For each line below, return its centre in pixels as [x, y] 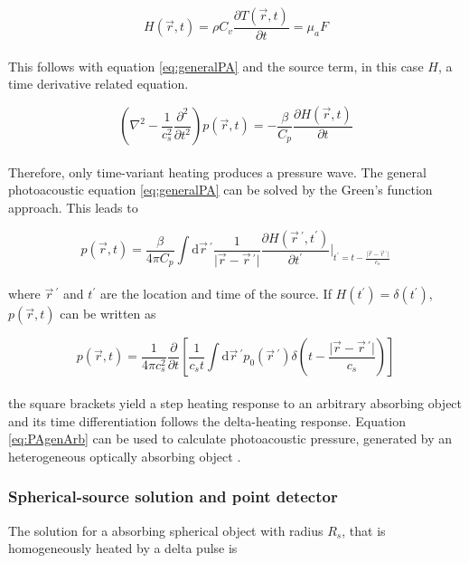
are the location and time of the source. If [216, 294]
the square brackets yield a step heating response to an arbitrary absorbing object [235, 402]
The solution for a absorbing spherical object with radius [166, 530]
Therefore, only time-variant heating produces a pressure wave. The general [217, 172]
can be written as [108, 314]
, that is [364, 530]
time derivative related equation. [98, 84]
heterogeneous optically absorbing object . [125, 456]
